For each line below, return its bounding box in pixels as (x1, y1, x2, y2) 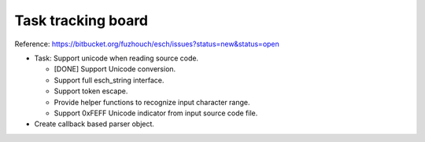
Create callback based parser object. (34, 119, 155, 129)
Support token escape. (54, 86, 128, 96)
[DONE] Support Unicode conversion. (54, 64, 176, 74)
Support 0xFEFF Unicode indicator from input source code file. (54, 108, 258, 118)
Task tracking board (14, 12, 149, 29)
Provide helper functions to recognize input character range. (54, 97, 251, 107)
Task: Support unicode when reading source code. (34, 53, 199, 63)
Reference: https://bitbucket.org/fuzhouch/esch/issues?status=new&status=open (14, 39, 279, 49)
